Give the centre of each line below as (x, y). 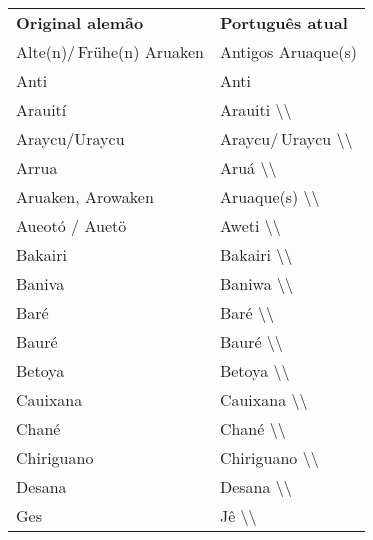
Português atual (283, 22)
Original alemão (80, 22)
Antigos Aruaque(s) (288, 51)
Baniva (40, 283)
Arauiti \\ (255, 109)
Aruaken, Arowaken (85, 196)
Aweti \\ (250, 225)
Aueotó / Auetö (71, 225)
